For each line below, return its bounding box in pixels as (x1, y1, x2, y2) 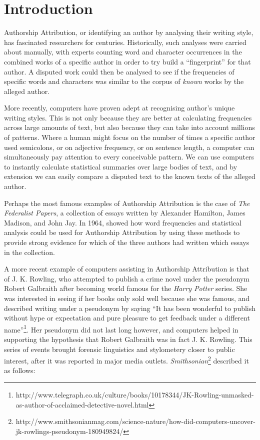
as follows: (4, 365, 35, 375)
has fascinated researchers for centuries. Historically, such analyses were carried (4, 36, 246, 47)
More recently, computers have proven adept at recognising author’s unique (4, 102, 235, 113)
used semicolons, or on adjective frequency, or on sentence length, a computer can (4, 141, 254, 152)
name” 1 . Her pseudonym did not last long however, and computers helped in (4, 322, 238, 334)
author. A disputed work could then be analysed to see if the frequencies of (4, 66, 234, 76)
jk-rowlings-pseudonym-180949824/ (15, 425, 123, 436)
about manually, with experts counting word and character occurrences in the (4, 46, 242, 57)
